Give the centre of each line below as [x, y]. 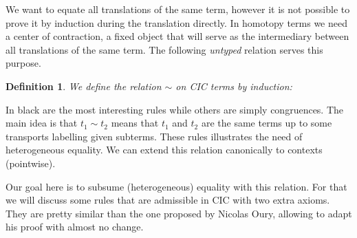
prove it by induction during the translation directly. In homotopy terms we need [176, 22]
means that [135, 123]
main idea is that [42, 123]
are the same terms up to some [267, 123]
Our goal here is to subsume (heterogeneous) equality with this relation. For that [176, 186]
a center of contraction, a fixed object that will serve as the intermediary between [177, 36]
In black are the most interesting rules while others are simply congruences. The [175, 109]
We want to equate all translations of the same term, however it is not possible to [178, 9]
